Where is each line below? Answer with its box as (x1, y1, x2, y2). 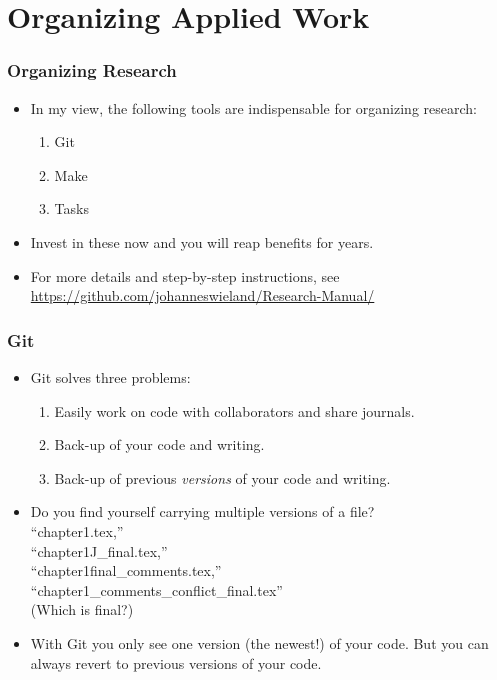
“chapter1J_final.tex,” (30, 540, 168, 561)
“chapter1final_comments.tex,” (30, 560, 222, 581)
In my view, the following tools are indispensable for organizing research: (30, 97, 477, 118)
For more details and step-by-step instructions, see (30, 265, 340, 286)
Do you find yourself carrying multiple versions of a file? (30, 501, 375, 522)
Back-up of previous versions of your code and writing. (54, 467, 391, 488)
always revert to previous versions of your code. (30, 652, 322, 673)
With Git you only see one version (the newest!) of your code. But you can (30, 632, 489, 653)
